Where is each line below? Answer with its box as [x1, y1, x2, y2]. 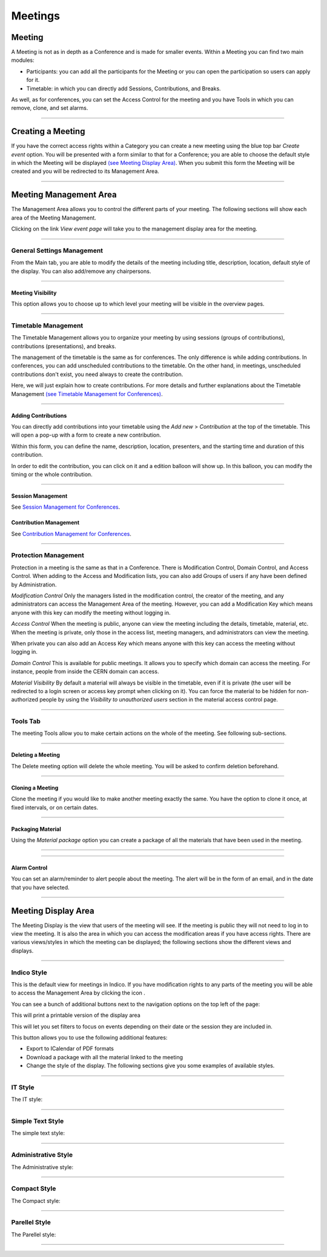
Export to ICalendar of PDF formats [26, 1045, 114, 1052]
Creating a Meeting [11, 126, 85, 136]
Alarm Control [11, 864, 48, 871]
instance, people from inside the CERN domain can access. [11, 668, 159, 675]
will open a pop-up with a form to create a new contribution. [11, 431, 162, 439]
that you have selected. [11, 883, 70, 891]
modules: [11, 56, 35, 64]
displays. [11, 947, 34, 954]
